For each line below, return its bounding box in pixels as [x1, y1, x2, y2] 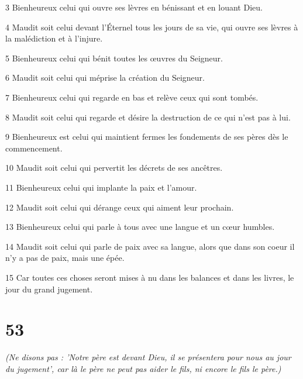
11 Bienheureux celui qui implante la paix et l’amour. [5, 181, 197, 193]
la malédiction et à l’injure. [5, 32, 103, 44]
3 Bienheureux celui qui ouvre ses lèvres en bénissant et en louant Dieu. [5, 1, 263, 13]
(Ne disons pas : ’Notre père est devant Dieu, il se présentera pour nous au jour [5, 351, 291, 363]
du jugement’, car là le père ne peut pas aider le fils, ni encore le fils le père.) [5, 362, 281, 374]
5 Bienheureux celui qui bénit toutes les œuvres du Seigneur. [5, 51, 223, 64]
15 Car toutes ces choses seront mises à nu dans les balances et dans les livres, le [5, 271, 294, 283]
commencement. [5, 142, 63, 154]
